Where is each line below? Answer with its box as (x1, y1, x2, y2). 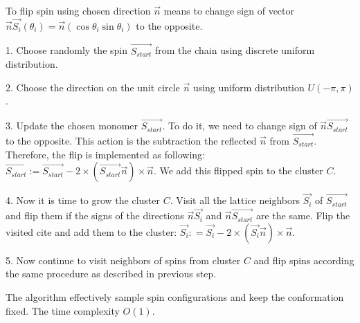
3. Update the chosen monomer (6, 118, 138, 133)
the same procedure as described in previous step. (6, 266, 217, 281)
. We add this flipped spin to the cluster (153, 163, 323, 178)
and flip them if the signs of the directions (6, 208, 184, 223)
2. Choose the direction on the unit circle (6, 80, 180, 94)
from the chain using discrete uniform (155, 43, 315, 57)
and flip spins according (253, 252, 354, 267)
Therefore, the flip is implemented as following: (6, 147, 206, 161)
